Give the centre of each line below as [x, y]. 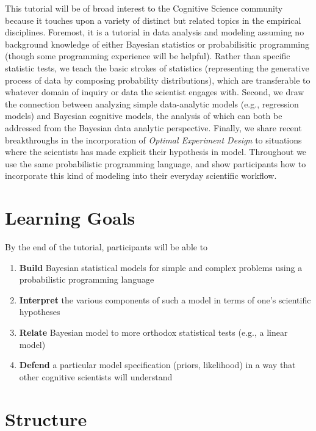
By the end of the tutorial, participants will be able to [106, 247]
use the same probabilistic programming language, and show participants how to [156, 163]
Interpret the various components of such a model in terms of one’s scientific [165, 299]
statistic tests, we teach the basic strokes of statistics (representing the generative [157, 67]
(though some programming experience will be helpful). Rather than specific [148, 56]
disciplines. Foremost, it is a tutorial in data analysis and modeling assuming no [155, 32]
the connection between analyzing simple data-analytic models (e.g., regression [152, 103]
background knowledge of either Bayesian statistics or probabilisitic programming [157, 44]
